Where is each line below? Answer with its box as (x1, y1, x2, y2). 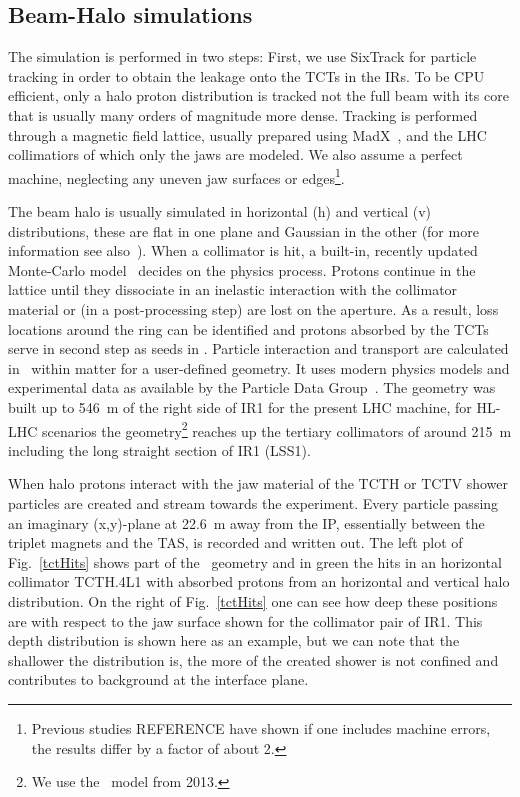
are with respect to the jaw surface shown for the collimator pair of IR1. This (8, 610, 483, 631)
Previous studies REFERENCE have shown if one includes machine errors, (31, 717, 491, 738)
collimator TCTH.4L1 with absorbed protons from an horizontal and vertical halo (8, 571, 510, 592)
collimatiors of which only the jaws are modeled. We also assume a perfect (8, 144, 463, 165)
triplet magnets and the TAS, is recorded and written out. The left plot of (8, 532, 463, 553)
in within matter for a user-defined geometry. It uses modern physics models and (8, 357, 510, 378)
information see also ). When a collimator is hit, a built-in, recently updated (8, 240, 478, 261)
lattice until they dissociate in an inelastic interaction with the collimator (8, 279, 458, 300)
